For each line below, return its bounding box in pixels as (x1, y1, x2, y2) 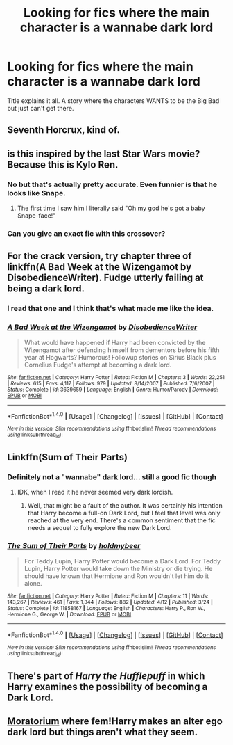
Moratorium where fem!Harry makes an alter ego (7, 715, 223, 728)
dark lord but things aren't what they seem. (7, 726, 198, 738)
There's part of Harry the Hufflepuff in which (7, 670, 205, 682)
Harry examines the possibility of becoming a (7, 680, 208, 693)
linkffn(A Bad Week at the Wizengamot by (7, 261, 192, 273)
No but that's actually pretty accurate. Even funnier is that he (7, 179, 217, 189)
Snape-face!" (17, 211, 56, 220)
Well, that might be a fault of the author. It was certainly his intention (27, 502, 223, 510)
